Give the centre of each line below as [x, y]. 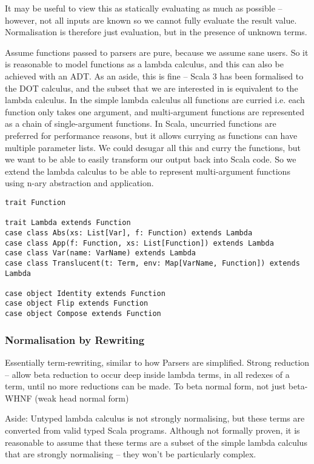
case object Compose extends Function [83, 314]
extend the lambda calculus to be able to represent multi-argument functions [148, 171]
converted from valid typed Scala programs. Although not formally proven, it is [152, 430]
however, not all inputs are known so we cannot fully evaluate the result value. [151, 20]
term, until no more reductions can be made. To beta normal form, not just [145, 386]
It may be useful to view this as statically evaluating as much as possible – [144, 8]
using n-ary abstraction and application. [79, 183]
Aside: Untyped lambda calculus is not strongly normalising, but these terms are [155, 418]
